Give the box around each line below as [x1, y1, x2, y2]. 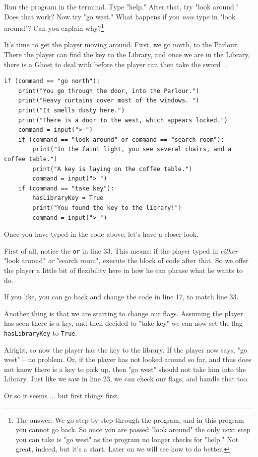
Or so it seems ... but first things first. [4, 390, 120, 400]
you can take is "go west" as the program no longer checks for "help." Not [15, 434, 239, 444]
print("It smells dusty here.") [18, 107, 125, 114]
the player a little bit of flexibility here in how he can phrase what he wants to [4, 265, 243, 275]
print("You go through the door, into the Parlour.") [18, 87, 199, 94]
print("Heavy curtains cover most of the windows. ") [18, 97, 199, 104]
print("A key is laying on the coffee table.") [32, 165, 193, 173]
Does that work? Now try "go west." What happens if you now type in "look [4, 11, 236, 21]
